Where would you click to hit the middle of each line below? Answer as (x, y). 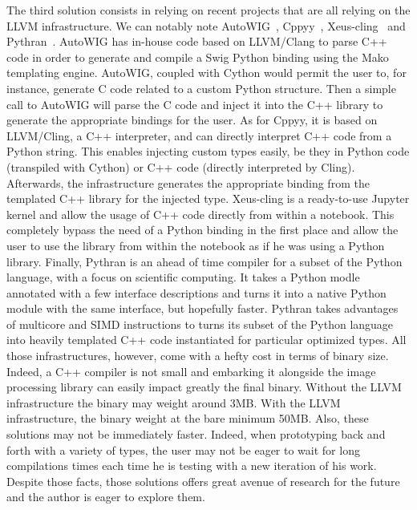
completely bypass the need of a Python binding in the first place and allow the (202, 230)
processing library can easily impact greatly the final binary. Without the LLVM (204, 387)
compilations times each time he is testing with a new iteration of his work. (192, 465)
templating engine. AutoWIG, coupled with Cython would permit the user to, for (206, 73)
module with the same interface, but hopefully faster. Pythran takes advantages (202, 308)
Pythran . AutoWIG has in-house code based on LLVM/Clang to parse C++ (197, 41)
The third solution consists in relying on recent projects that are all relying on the (208, 10)
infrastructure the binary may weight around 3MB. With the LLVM (174, 402)
